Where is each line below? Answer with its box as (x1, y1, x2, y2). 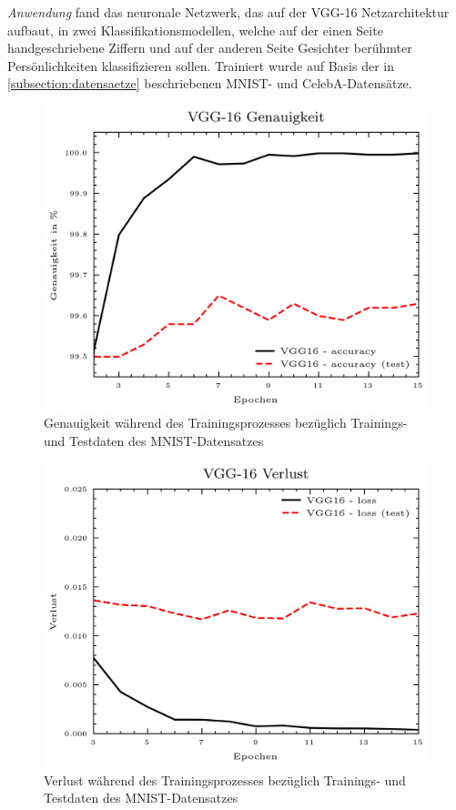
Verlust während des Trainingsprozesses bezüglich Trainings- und (44, 770, 406, 789)
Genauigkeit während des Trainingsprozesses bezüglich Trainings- (44, 413, 408, 432)
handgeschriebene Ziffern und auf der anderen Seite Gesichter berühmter (7, 38, 412, 57)
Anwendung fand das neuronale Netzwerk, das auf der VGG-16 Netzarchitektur (7, 3, 450, 21)
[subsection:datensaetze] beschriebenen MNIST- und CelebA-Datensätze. (7, 74, 412, 93)
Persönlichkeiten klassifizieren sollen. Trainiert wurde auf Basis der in (7, 56, 394, 75)
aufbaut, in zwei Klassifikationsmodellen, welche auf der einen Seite (7, 20, 383, 39)
